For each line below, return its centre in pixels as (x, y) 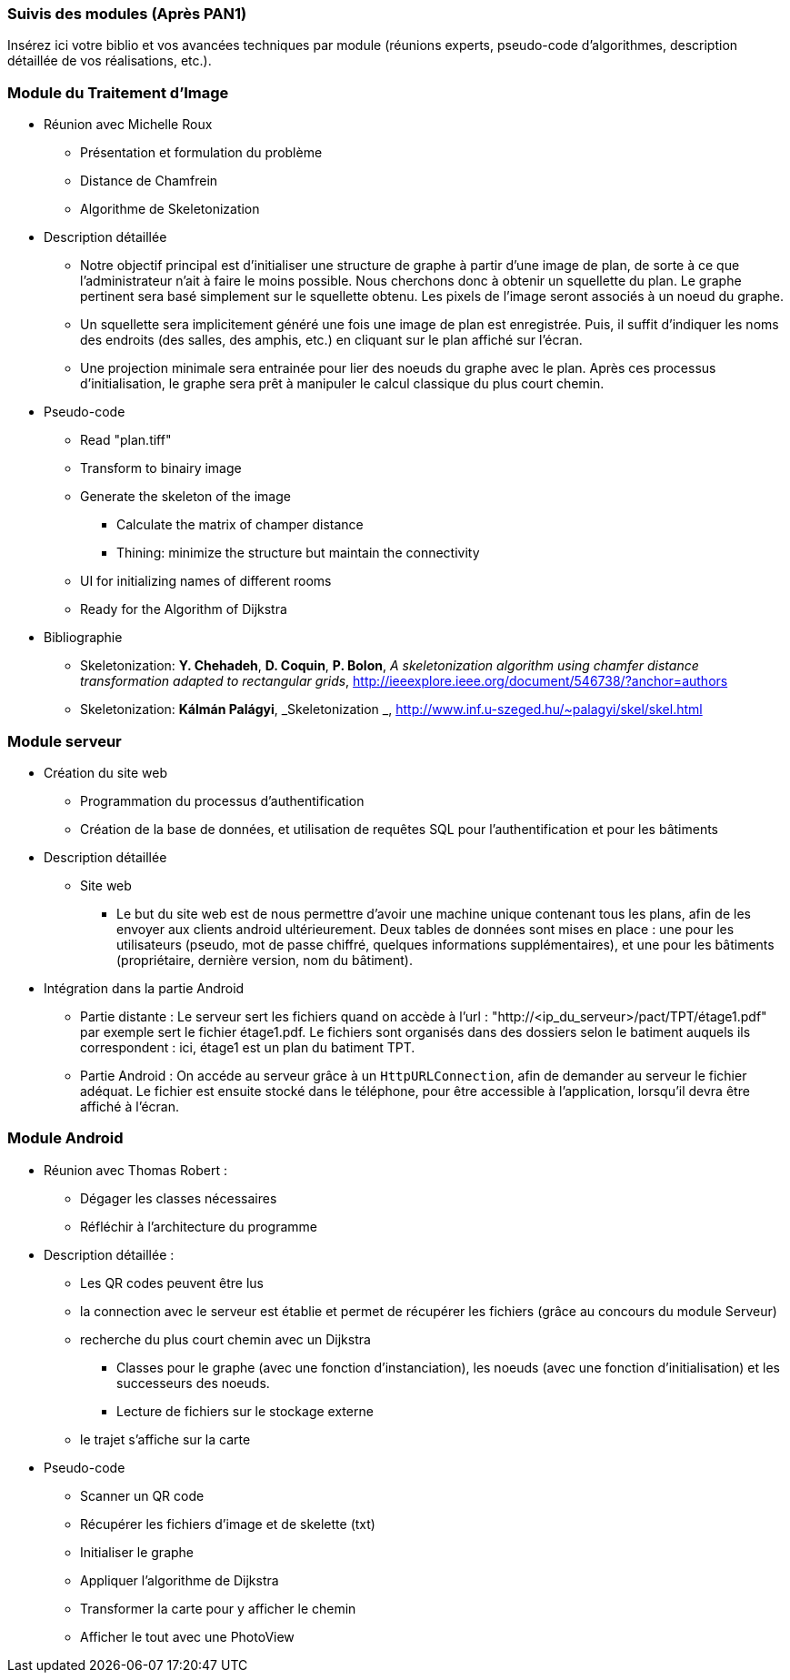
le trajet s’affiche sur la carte (165, 1439)
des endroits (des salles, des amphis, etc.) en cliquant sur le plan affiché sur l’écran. (331, 340)
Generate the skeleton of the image (185, 497)
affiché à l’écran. (130, 1106)
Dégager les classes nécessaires (179, 1198)
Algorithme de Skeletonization (170, 209)
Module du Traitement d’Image (118, 92)
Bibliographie (83, 638)
